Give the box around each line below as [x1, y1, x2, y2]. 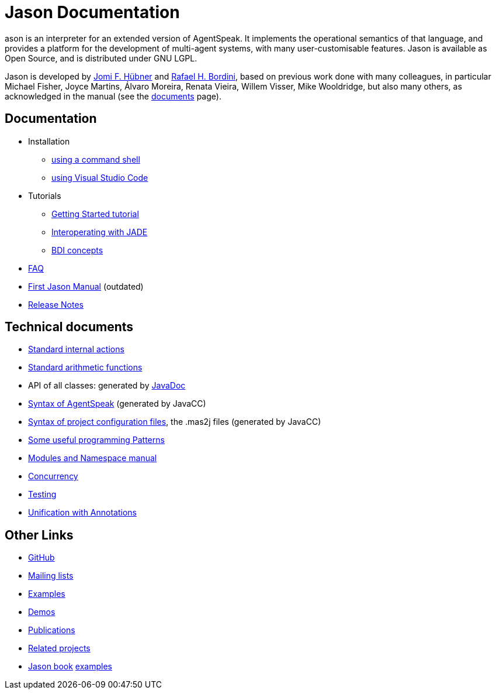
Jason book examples [28, 661, 112, 672]
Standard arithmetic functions [28, 362, 143, 373]
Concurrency [28, 471, 78, 482]
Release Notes [28, 299, 84, 310]
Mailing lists [28, 571, 74, 581]
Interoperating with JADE [51, 226, 148, 237]
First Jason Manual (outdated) [28, 281, 144, 291]
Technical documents [5, 319, 134, 335]
